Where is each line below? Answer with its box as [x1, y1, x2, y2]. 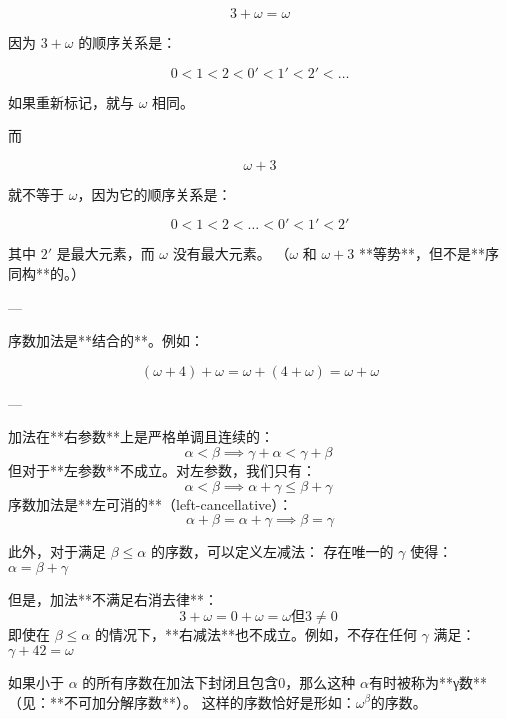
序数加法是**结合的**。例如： [8, 330, 204, 351]
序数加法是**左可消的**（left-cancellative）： [8, 493, 293, 514]
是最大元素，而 [56, 243, 155, 264]
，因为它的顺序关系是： [77, 183, 232, 204]
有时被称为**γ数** [368, 671, 488, 692]
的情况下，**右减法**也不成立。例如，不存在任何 [94, 624, 417, 645]
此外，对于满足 [8, 541, 106, 562]
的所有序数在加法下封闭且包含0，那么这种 [82, 671, 356, 692]
